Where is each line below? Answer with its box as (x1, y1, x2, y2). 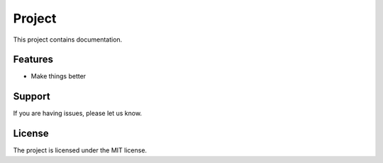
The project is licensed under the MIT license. (13, 146, 148, 155)
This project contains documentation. (13, 35, 123, 44)
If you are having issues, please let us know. (13, 109, 142, 118)
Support (13, 90, 50, 102)
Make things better (30, 72, 87, 80)
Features (13, 54, 53, 66)
